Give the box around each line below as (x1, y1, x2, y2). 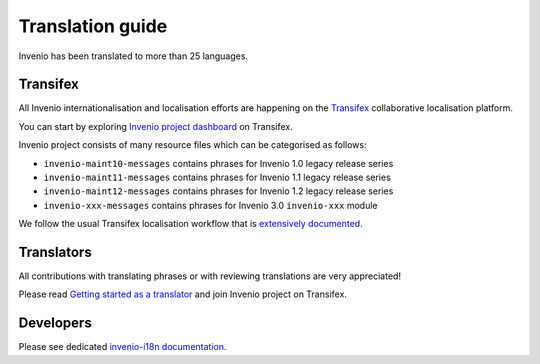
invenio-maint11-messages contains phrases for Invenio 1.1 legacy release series (43, 171, 392, 184)
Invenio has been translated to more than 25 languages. (18, 50, 249, 62)
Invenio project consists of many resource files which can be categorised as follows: (18, 139, 367, 151)
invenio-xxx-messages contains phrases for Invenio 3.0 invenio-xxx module (43, 199, 378, 211)
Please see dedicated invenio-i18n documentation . (18, 341, 227, 353)
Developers (18, 315, 92, 332)
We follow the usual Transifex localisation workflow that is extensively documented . (18, 218, 364, 230)
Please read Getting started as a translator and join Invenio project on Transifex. (18, 288, 347, 300)
